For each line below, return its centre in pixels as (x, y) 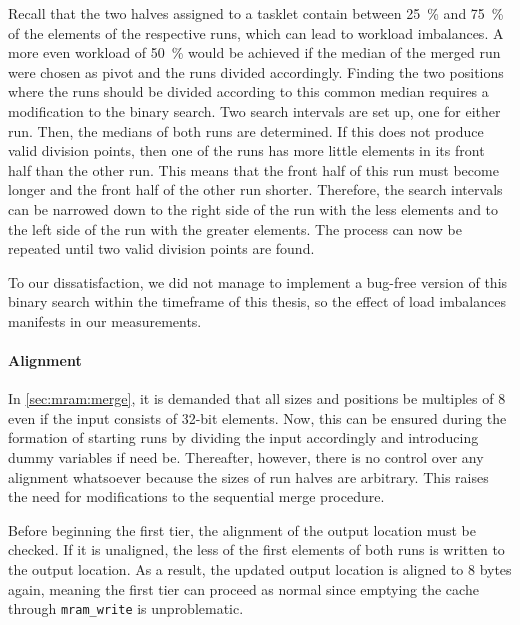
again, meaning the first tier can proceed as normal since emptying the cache (243, 588)
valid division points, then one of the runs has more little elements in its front (246, 150)
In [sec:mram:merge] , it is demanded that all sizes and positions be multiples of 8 (257, 398)
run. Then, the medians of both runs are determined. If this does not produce (246, 130)
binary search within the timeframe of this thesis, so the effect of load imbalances (257, 301)
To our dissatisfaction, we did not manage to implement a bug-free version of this (258, 281)
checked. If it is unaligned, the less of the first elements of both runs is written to (256, 549)
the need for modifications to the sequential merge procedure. (196, 496)
